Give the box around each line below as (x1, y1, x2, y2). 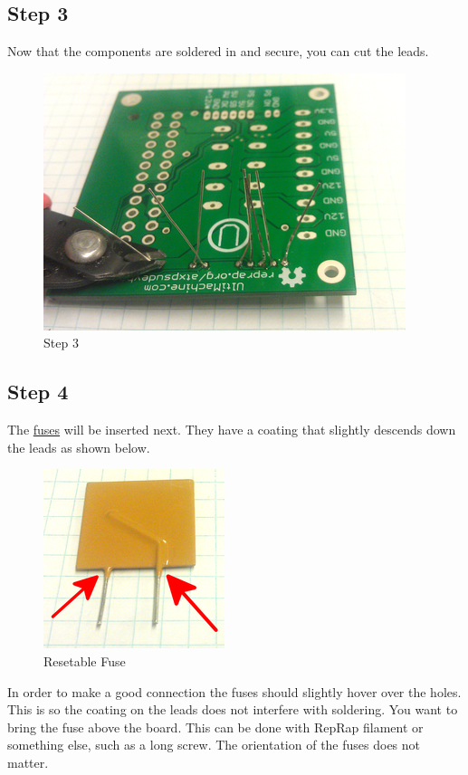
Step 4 (7, 378, 69, 406)
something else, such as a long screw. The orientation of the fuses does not (7, 735, 421, 754)
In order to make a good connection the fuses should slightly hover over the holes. (7, 682, 462, 701)
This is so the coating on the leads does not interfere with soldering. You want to (7, 700, 458, 719)
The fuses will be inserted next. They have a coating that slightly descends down (7, 420, 456, 439)
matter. (7, 752, 49, 771)
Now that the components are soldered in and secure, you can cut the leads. (7, 42, 429, 61)
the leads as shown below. (7, 437, 150, 456)
